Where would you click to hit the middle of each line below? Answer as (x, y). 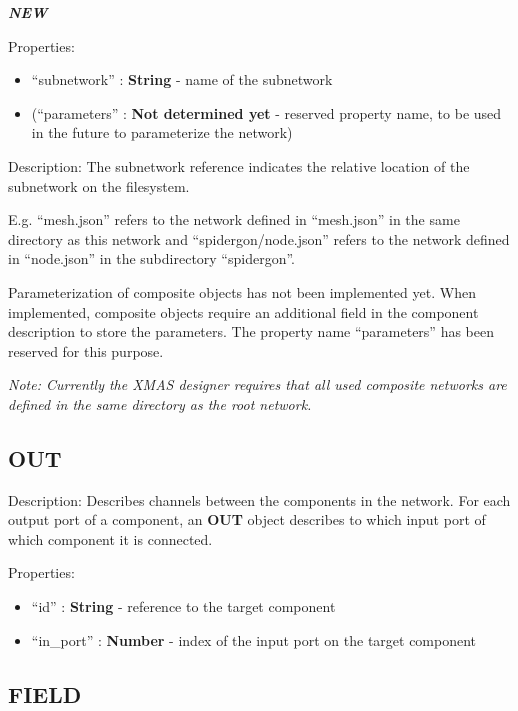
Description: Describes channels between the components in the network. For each (259, 499)
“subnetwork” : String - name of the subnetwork (182, 79)
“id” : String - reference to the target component (183, 606)
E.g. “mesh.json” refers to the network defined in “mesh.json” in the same (234, 219)
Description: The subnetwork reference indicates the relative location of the (239, 165)
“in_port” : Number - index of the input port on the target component (254, 639)
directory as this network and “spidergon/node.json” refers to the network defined (259, 238)
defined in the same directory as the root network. (160, 403)
